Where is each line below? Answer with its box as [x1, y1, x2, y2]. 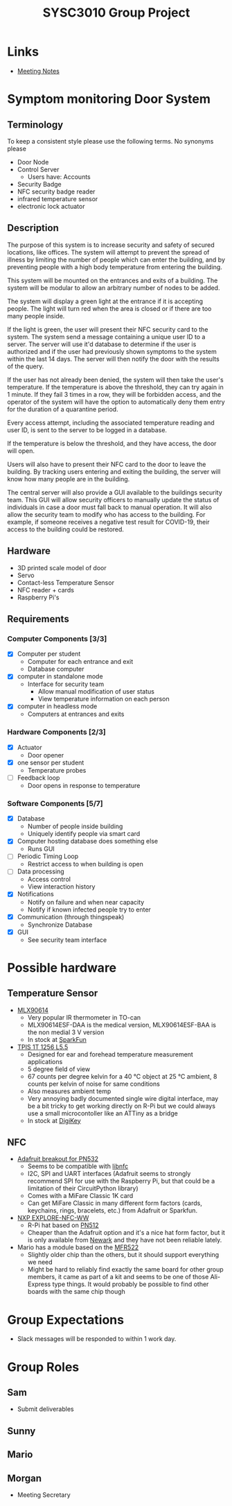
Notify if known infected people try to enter [27, 905, 151, 914]
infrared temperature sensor [17, 194, 98, 203]
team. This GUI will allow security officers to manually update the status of [7, 495, 220, 504]
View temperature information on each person [37, 695, 170, 703]
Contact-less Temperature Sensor [17, 578, 114, 587]
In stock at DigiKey [27, 1116, 81, 1124]
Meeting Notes [17, 67, 60, 75]
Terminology [7, 119, 64, 130]
